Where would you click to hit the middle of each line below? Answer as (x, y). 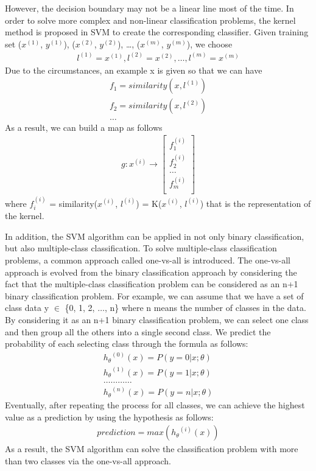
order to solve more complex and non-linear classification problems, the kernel (150, 20)
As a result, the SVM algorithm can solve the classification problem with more (152, 449)
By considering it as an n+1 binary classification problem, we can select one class (157, 320)
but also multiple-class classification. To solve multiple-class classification (141, 248)
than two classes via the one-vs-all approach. (88, 461)
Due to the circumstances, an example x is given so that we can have (134, 70)
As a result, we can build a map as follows (84, 127)
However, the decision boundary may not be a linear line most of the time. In (149, 8)
